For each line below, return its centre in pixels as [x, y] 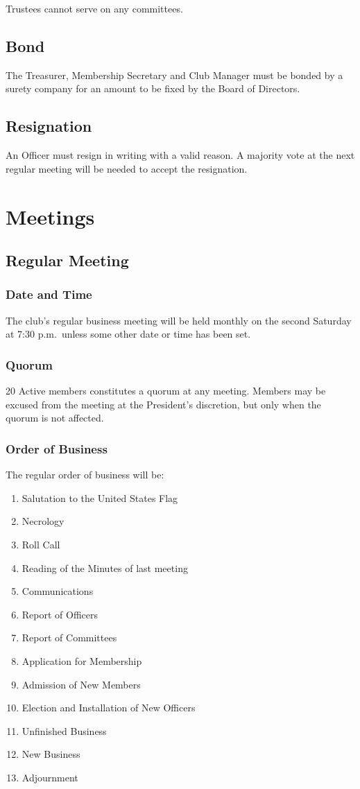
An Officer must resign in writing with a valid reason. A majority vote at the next [180, 155]
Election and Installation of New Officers [109, 708]
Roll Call [41, 544]
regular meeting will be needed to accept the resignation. [127, 168]
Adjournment [50, 777]
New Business [51, 754]
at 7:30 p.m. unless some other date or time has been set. [128, 334]
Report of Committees [69, 638]
